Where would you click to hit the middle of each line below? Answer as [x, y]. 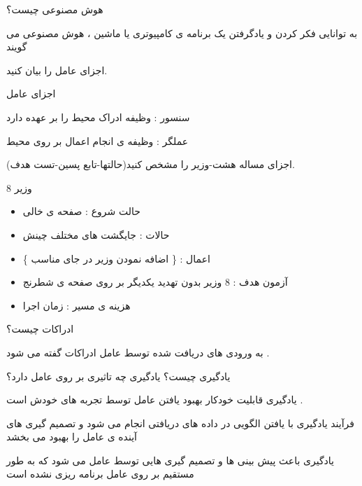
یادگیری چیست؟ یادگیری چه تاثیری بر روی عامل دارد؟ [118, 376]
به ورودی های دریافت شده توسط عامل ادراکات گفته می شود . [138, 352]
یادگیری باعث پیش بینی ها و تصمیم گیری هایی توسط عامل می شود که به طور [170, 460]
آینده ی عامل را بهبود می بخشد [72, 437]
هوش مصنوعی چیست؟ [55, 9]
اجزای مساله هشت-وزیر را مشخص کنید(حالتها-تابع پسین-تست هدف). [151, 164]
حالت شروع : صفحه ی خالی [81, 211]
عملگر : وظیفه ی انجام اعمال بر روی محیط [97, 140]
